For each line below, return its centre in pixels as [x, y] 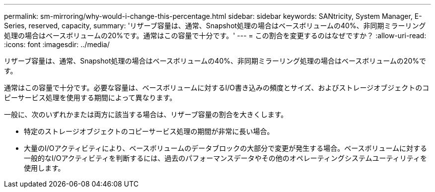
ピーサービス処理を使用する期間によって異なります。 [90, 97]
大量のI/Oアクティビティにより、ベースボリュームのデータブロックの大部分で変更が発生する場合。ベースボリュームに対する [226, 148]
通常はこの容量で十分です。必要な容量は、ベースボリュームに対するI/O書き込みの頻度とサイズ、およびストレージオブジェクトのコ [217, 88]
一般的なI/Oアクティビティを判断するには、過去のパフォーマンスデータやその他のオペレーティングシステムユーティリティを [225, 158]
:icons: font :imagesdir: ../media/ [57, 44]
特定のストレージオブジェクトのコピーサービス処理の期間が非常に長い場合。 [149, 131]
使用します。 [44, 168]
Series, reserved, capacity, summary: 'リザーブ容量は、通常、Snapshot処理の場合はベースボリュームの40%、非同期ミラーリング [215, 26]
